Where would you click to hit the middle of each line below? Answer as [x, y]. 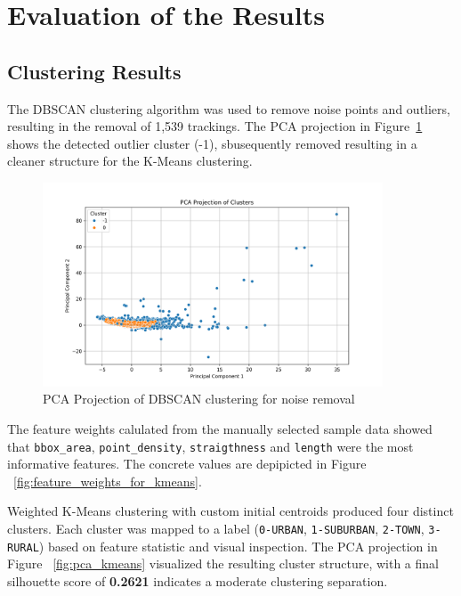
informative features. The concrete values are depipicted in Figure [187, 464]
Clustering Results [94, 71]
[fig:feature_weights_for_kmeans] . [108, 481]
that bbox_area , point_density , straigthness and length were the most [210, 446]
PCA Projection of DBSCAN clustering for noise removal [199, 399]
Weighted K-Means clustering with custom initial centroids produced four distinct [230, 511]
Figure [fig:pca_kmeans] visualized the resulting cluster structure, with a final [223, 563]
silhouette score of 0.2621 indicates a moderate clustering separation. [198, 580]
